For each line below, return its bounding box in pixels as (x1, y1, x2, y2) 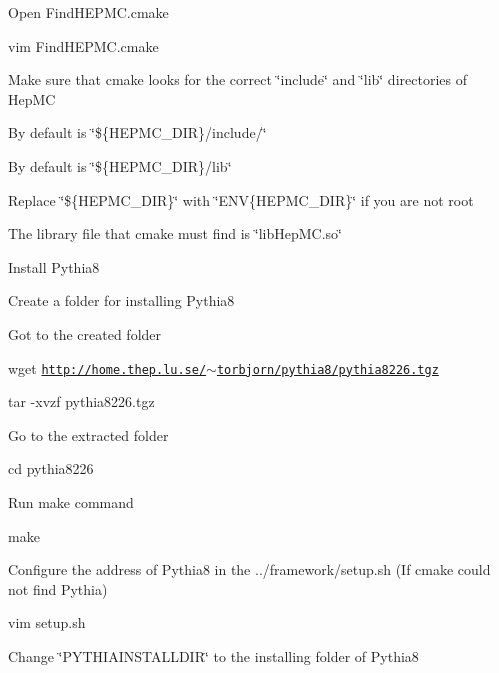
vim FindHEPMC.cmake (8, 35, 159, 56)
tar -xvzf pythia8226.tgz (8, 391, 155, 412)
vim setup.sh (8, 612, 86, 633)
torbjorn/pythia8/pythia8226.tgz (216, 362, 439, 377)
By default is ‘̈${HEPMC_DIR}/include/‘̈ (8, 122, 267, 143)
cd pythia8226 (8, 458, 94, 479)
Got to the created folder (8, 323, 162, 344)
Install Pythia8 (8, 256, 100, 277)
